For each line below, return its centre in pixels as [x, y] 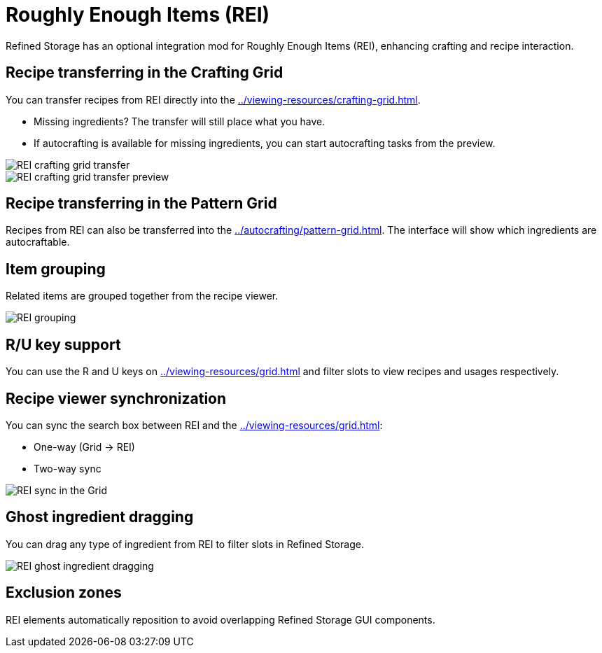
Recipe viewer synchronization [116, 398]
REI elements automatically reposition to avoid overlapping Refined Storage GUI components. [220, 619]
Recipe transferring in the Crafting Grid [145, 73]
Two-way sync [68, 468]
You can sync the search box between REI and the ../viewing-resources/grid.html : [194, 425]
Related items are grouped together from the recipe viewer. [142, 296]
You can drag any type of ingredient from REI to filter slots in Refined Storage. [185, 544]
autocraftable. [38, 242]
